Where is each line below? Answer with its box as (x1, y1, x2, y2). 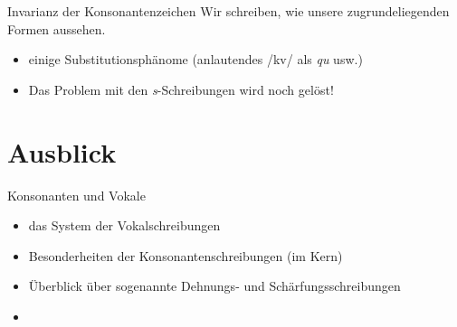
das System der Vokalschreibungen (28, 216, 221, 235)
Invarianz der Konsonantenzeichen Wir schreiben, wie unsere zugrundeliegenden (7, 2, 450, 20)
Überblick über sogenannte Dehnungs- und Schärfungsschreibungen (28, 276, 401, 295)
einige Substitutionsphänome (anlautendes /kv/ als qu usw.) (28, 50, 363, 69)
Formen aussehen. (7, 19, 106, 38)
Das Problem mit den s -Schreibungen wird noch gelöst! (28, 79, 334, 98)
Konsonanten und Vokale (7, 185, 146, 204)
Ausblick (7, 133, 117, 170)
